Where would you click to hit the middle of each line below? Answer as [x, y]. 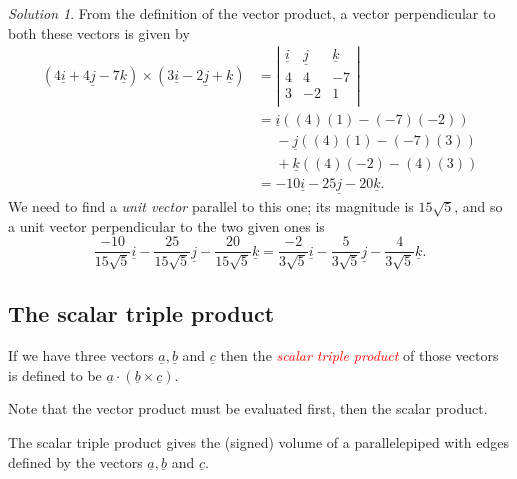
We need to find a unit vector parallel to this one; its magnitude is [211, 206]
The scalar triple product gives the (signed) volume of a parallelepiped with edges [258, 441]
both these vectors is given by [99, 32]
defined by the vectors [75, 461]
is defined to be [55, 374]
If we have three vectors [81, 355]
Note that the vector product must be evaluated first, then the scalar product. [248, 408]
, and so [478, 206]
